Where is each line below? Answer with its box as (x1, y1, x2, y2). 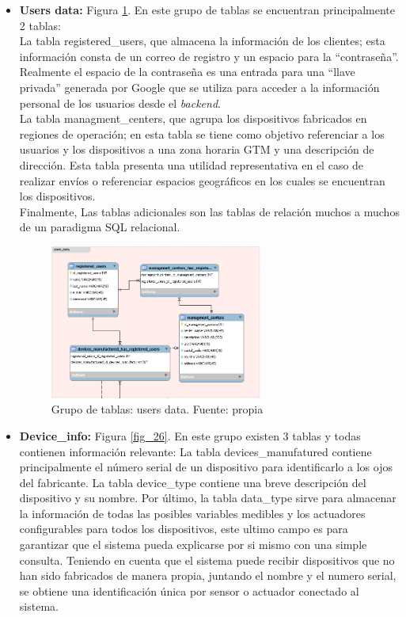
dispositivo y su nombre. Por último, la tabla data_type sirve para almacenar (19, 489, 397, 506)
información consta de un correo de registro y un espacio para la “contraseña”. (19, 48, 399, 64)
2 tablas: (19, 17, 61, 33)
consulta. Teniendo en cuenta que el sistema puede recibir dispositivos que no (19, 551, 395, 568)
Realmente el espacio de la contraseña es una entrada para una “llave (19, 63, 355, 80)
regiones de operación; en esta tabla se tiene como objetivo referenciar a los (19, 125, 385, 142)
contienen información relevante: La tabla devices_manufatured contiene (19, 443, 372, 459)
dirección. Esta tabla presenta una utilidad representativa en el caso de (19, 156, 364, 173)
